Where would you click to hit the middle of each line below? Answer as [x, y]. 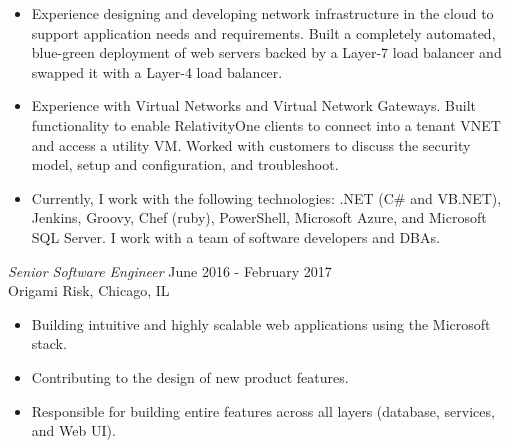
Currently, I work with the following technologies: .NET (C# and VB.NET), [266, 197]
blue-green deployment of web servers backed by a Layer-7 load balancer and [266, 52]
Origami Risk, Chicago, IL [89, 290]
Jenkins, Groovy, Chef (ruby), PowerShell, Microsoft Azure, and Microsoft [259, 217]
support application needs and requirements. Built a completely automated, [263, 32]
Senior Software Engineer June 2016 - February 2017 [170, 270]
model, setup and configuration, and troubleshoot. [185, 164]
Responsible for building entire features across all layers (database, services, [263, 410]
